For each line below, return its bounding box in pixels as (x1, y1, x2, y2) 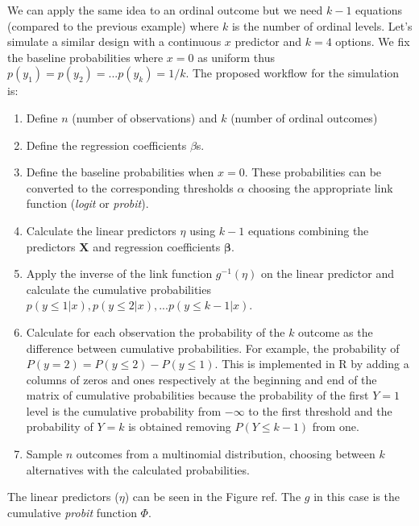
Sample (26, 445, 63, 462)
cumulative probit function (7, 503, 137, 520)
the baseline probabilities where (7, 48, 164, 65)
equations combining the (247, 222, 369, 238)
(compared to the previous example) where (7, 17, 219, 34)
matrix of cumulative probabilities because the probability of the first (26, 387, 369, 404)
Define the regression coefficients (26, 136, 187, 153)
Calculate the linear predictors (26, 222, 176, 238)
